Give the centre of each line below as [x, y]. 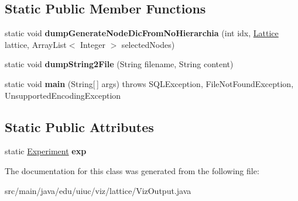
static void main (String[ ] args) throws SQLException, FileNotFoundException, [149, 83]
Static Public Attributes [79, 127]
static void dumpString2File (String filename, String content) [119, 64]
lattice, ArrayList [36, 44]
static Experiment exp [46, 151]
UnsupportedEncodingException [63, 95]
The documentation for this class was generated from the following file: [132, 170]
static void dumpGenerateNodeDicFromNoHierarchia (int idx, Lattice [142, 33]
